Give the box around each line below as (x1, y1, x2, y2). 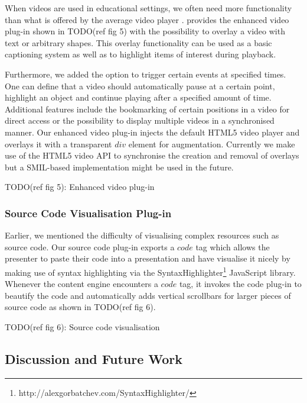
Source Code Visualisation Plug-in (5, 205, 172, 220)
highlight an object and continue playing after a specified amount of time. (5, 91, 272, 104)
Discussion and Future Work (5, 349, 183, 367)
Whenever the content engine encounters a (5, 278, 158, 290)
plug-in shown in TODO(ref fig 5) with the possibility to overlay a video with (5, 25, 285, 37)
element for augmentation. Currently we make (128, 137, 295, 150)
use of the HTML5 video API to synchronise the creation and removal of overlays (5, 149, 299, 162)
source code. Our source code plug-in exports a (5, 240, 175, 253)
